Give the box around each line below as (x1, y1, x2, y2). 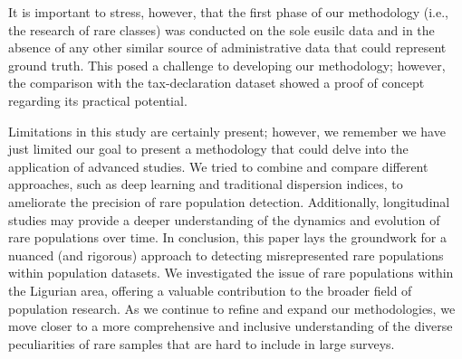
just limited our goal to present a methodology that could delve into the (8, 139, 409, 158)
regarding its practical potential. (8, 90, 188, 109)
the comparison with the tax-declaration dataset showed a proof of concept (8, 73, 425, 92)
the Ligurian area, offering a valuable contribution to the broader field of (8, 280, 412, 299)
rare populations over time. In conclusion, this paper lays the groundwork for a (8, 228, 448, 247)
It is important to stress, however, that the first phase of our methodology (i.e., (8, 3, 448, 21)
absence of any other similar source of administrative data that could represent (8, 38, 447, 57)
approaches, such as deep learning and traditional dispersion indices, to (8, 175, 403, 194)
